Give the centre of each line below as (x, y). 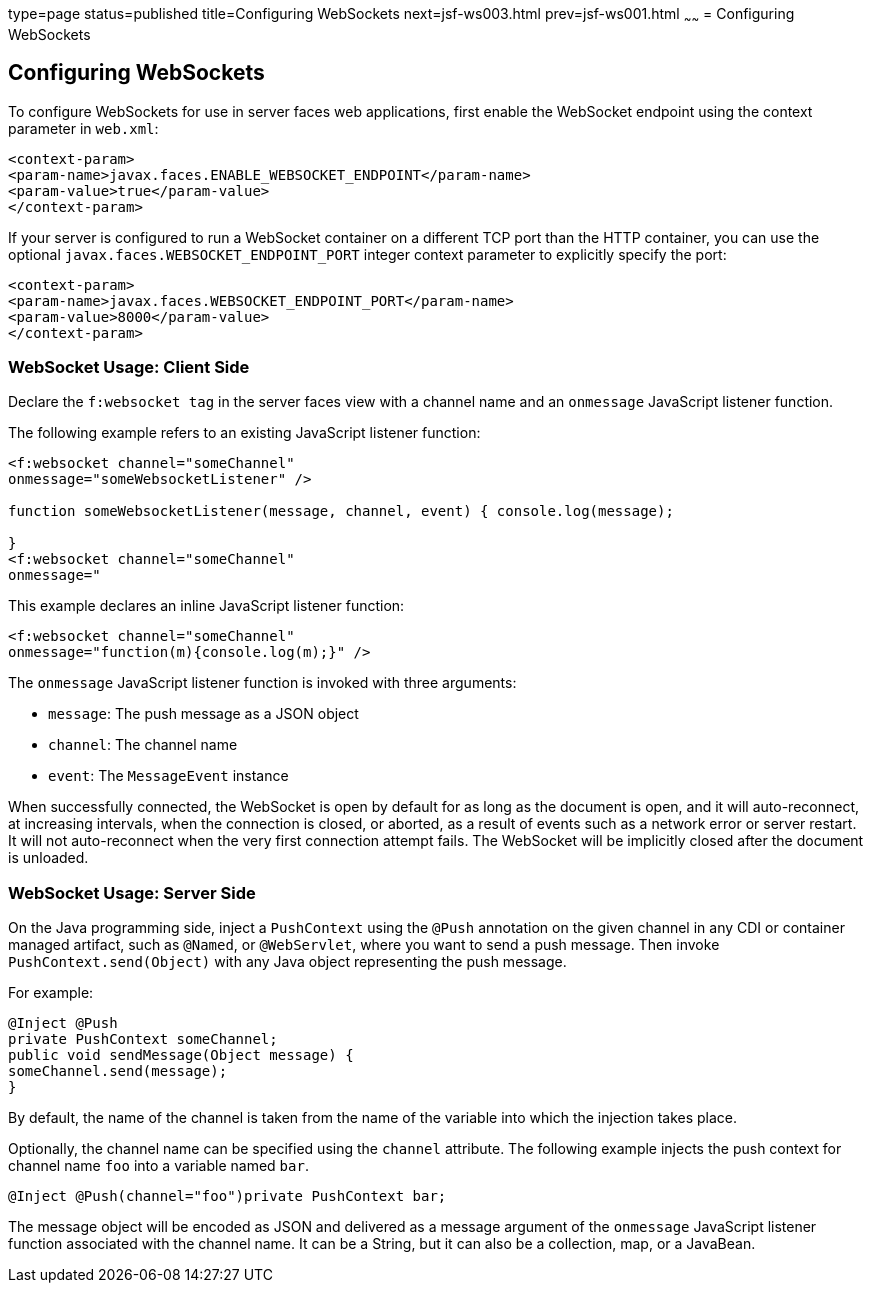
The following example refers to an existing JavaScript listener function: (244, 433)
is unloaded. (48, 858)
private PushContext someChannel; (143, 1039)
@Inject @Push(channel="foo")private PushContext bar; (227, 1196)
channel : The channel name (143, 745)
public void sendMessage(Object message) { (181, 1055)
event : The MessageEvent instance (168, 776)
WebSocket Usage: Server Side (132, 892)
